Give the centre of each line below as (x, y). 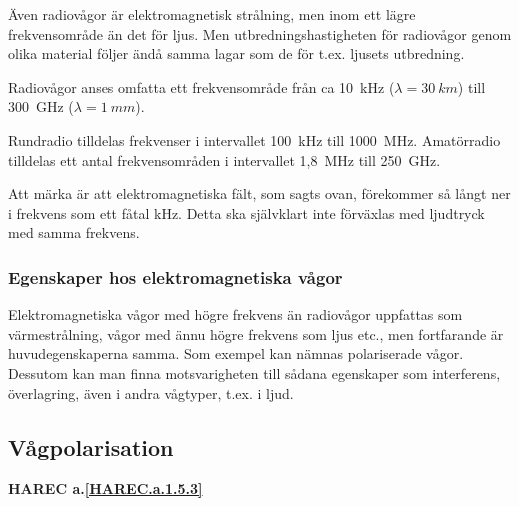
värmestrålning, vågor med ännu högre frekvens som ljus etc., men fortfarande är (256, 333)
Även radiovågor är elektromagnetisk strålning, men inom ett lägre (212, 14)
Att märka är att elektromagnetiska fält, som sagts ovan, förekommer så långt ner (259, 193)
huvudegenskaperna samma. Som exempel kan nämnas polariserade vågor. (236, 353)
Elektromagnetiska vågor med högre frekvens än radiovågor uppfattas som (235, 314)
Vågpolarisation (91, 446)
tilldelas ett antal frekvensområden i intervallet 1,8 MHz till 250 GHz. (224, 159)
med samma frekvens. (74, 232)
